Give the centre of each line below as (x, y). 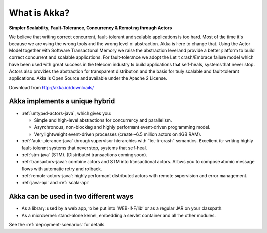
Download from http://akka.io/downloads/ (52, 87)
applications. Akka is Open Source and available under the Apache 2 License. (88, 78)
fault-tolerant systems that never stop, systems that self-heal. (84, 148)
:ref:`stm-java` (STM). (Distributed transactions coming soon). (85, 155)
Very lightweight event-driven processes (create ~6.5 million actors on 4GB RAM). (118, 134)
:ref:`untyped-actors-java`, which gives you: (66, 113)
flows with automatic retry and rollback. (62, 169)
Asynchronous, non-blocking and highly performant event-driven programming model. (122, 127)
